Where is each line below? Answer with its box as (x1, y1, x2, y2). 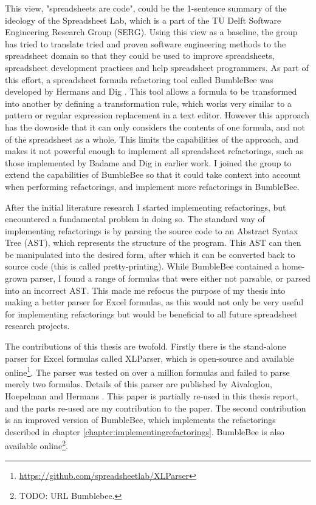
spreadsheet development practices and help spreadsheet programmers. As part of (5, 61, 309, 73)
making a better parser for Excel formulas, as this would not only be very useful (5, 296, 304, 308)
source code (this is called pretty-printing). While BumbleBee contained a (5, 260, 280, 273)
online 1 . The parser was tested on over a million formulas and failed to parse (5, 364, 290, 378)
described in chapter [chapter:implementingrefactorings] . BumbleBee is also (5, 425, 284, 438)
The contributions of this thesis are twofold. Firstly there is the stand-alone (5, 340, 286, 353)
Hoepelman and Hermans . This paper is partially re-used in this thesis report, (5, 390, 298, 402)
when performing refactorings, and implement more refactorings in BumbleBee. (5, 180, 300, 192)
